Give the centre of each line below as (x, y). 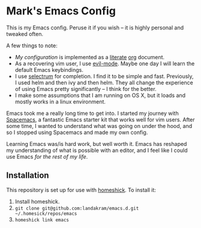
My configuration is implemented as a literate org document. (90, 57)
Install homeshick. (37, 201)
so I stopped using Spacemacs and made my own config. (77, 132)
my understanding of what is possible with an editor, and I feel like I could (97, 150)
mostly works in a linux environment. (60, 101)
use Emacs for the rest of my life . (47, 156)
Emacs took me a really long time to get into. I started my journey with (92, 113)
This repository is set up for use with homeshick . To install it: (81, 190)
